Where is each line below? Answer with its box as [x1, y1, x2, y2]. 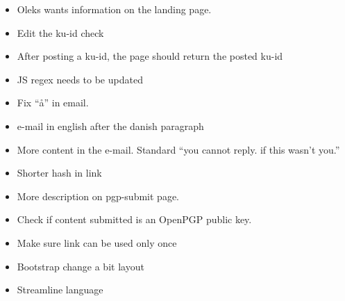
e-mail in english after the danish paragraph [17, 118, 204, 133]
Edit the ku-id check [17, 25, 104, 40]
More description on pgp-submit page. [17, 188, 179, 203]
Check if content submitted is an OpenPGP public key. [17, 212, 252, 227]
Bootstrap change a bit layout [17, 259, 144, 273]
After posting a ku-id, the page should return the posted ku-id [17, 49, 283, 63]
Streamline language [17, 282, 103, 297]
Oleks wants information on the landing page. [17, 2, 212, 16]
